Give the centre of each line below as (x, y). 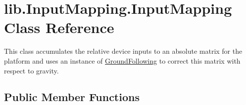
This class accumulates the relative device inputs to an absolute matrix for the (123, 51)
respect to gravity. (31, 70)
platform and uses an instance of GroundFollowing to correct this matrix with (122, 60)
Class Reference (59, 27)
